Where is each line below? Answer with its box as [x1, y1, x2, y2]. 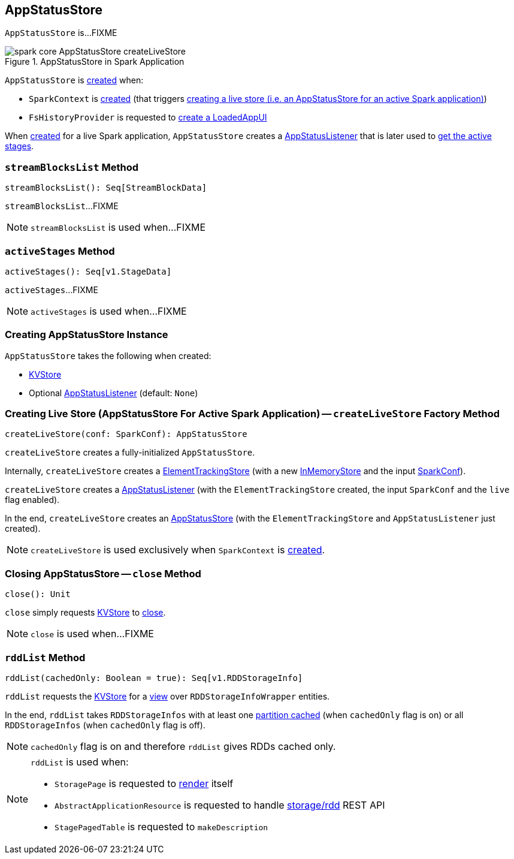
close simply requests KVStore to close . [5, 607, 166, 618]
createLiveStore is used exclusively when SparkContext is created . [31, 544, 325, 556]
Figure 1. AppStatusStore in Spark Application [5, 56, 185, 67]
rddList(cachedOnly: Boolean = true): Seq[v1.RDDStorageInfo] [5, 673, 303, 683]
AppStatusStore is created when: [5, 75, 144, 86]
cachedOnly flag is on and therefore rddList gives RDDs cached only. [31, 740, 336, 752]
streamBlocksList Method [5, 161, 139, 173]
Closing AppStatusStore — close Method [5, 567, 201, 580]
